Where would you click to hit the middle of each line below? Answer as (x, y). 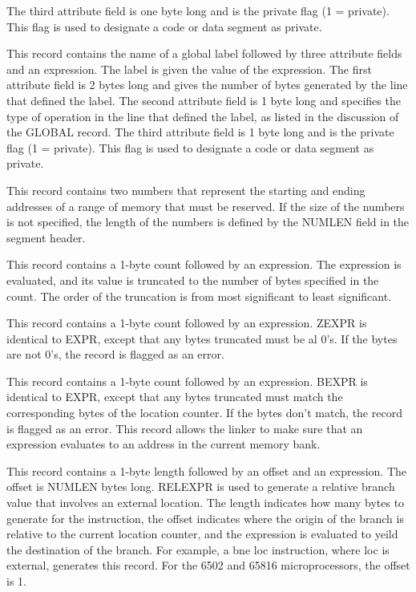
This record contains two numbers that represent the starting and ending (186, 190)
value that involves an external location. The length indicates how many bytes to (206, 503)
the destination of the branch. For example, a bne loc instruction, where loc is (198, 549)
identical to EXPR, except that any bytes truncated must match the (175, 397)
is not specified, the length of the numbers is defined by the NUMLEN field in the (208, 222)
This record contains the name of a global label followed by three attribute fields (204, 53)
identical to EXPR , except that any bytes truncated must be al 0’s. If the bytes (202, 338)
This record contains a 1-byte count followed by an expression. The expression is (204, 264)
